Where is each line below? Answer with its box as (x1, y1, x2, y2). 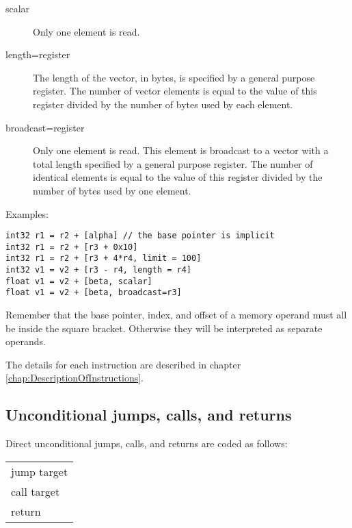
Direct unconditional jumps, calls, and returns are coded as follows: (5, 436, 288, 451)
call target (11, 483, 60, 499)
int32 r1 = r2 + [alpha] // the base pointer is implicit (5, 231, 275, 241)
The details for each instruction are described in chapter (5, 357, 241, 371)
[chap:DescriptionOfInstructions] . (5, 370, 144, 385)
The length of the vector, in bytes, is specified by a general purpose (33, 70, 315, 84)
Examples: (5, 206, 49, 221)
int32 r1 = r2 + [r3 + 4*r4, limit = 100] (5, 253, 202, 264)
